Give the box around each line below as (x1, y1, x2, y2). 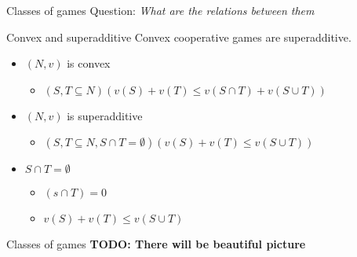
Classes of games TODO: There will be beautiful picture (6, 236, 306, 252)
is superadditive (67, 107, 143, 123)
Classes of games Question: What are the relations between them (6, 2, 315, 18)
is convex (67, 55, 111, 72)
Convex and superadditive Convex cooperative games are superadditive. (6, 28, 352, 45)
